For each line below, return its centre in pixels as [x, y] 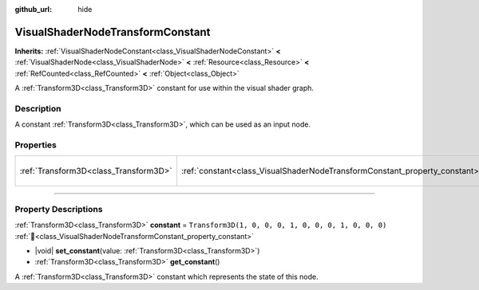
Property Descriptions [59, 209]
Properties [36, 145]
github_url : [33, 9]
